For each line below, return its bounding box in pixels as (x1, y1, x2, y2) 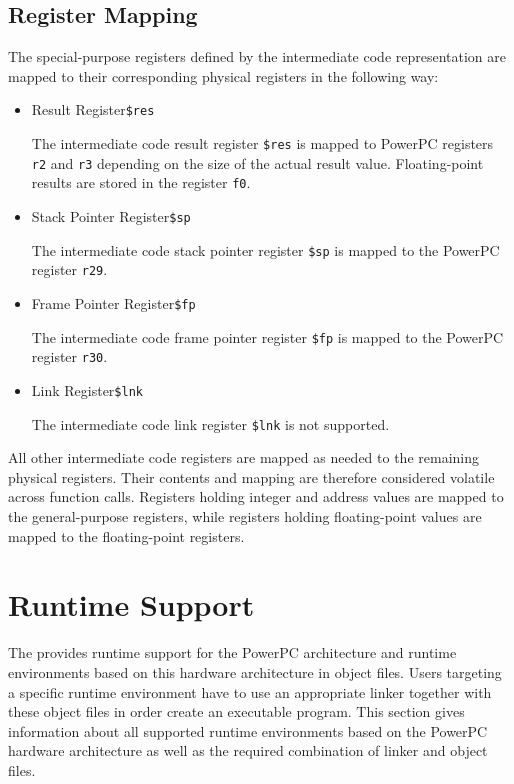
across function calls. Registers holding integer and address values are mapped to (8, 486, 504, 507)
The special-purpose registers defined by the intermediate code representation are (8, 46, 507, 67)
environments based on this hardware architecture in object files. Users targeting (8, 661, 502, 682)
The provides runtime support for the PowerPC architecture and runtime (8, 642, 457, 663)
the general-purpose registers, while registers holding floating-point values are (8, 506, 482, 527)
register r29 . (31, 259, 108, 280)
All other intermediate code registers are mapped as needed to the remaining (8, 447, 479, 468)
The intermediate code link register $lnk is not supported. (31, 413, 390, 434)
